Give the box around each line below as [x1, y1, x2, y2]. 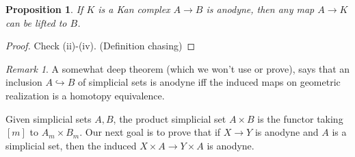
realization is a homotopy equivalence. [5, 88, 165, 102]
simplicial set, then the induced [5, 138, 137, 152]
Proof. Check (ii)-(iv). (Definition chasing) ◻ [5, 38, 196, 53]
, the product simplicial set [113, 111, 226, 125]
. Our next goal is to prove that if [79, 125, 221, 139]
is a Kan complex [98, 2, 170, 16]
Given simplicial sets [5, 111, 92, 125]
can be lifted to [5, 15, 67, 29]
